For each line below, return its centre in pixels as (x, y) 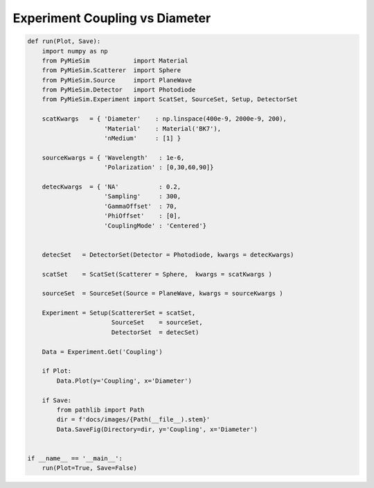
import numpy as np (75, 51)
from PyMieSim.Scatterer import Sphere (112, 70)
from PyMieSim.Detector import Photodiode (119, 90)
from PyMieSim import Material (115, 60)
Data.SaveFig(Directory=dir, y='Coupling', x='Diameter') (157, 429)
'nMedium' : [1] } (143, 138)
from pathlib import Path (100, 410)
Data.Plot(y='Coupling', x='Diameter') (124, 381)
